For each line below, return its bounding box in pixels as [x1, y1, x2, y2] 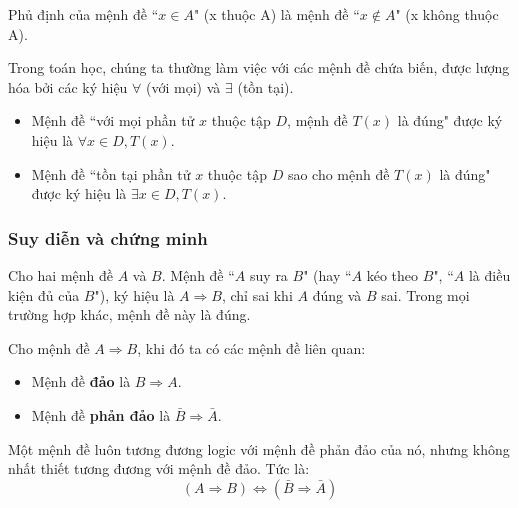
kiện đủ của [8, 284, 80, 305]
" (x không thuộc [395, 4, 499, 24]
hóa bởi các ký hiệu [8, 76, 128, 97]
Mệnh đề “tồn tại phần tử [31, 163, 191, 184]
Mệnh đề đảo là [31, 371, 131, 392]
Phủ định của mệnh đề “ [8, 4, 159, 24]
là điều [468, 264, 511, 285]
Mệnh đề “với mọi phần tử [31, 110, 195, 131]
